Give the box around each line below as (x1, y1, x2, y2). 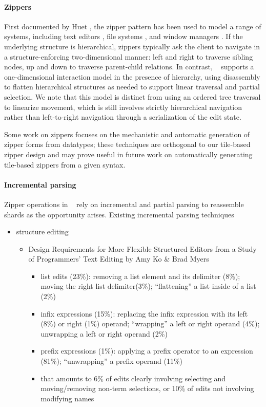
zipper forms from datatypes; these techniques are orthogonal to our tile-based (4, 139, 251, 150)
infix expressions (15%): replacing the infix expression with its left (40, 308, 248, 319)
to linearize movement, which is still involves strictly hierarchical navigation (4, 101, 242, 112)
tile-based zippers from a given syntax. (4, 159, 126, 170)
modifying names (40, 393, 94, 403)
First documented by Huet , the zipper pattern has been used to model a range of (4, 21, 261, 31)
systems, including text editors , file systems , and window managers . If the (4, 31, 243, 42)
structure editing (16, 226, 69, 237)
